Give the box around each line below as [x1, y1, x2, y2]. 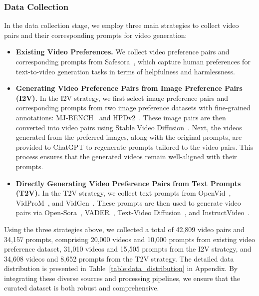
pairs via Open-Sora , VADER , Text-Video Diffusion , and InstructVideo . [15, 207, 250, 218]
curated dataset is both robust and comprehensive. [4, 283, 159, 293]
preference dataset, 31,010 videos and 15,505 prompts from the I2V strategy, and [4, 244, 252, 254]
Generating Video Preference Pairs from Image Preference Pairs [15, 83, 243, 93]
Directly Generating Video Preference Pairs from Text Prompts [15, 178, 241, 188]
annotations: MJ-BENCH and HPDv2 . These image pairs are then [15, 112, 226, 122]
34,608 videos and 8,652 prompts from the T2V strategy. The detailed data [4, 253, 234, 264]
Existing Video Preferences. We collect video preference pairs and [15, 46, 230, 57]
